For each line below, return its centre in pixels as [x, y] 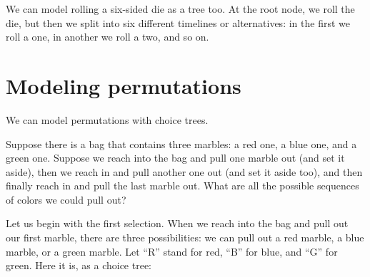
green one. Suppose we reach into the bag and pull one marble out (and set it [175, 158]
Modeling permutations [124, 85]
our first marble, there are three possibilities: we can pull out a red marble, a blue [185, 237]
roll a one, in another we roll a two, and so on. [107, 37]
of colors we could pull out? [66, 199]
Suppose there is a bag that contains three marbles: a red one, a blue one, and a [181, 143]
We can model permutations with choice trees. [107, 119]
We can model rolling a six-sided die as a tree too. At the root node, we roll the [180, 9]
